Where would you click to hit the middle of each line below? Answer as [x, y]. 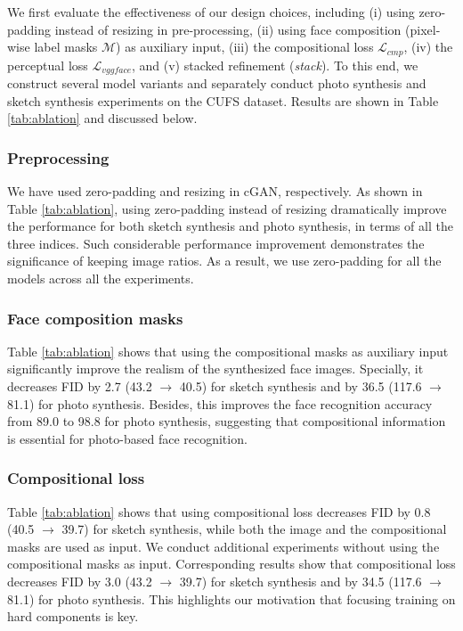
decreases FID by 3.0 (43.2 [80, 582]
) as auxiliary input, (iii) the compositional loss [245, 47]
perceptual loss [48, 65]
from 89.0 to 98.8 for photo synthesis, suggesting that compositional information [227, 421]
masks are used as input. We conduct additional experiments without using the [223, 546]
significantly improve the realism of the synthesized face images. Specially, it [215, 369]
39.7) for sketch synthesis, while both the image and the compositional [254, 529]
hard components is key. [73, 616]
